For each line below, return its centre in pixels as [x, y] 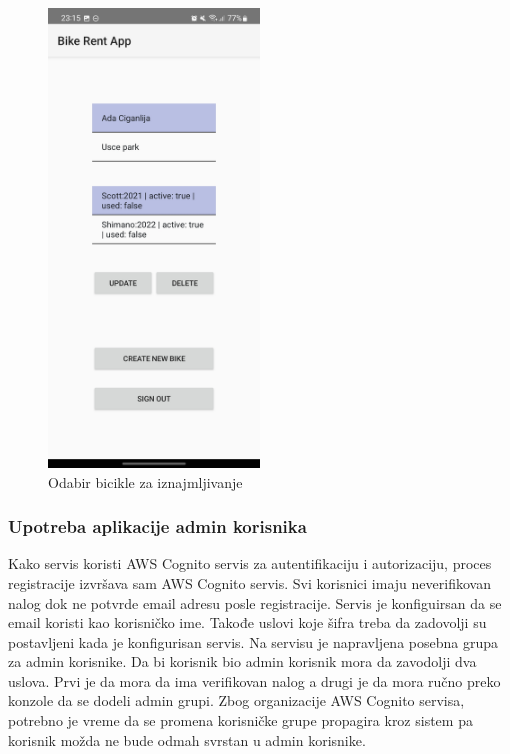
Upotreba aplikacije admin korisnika [157, 526]
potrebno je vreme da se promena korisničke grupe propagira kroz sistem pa [240, 720]
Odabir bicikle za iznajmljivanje [145, 481]
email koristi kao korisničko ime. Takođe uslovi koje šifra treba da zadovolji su [247, 622]
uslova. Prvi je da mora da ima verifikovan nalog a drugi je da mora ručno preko [254, 680]
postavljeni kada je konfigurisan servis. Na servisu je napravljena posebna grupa [253, 641]
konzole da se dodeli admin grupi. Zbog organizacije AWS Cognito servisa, [236, 700]
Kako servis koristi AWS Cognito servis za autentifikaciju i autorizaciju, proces [250, 563]
